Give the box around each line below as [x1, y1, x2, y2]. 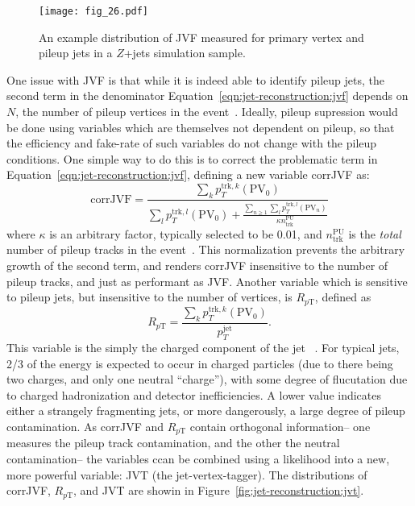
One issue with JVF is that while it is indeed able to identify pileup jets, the [6, 71, 384, 88]
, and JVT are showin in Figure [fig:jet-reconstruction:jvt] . [73, 482, 364, 499]
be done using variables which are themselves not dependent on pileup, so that [6, 118, 395, 135]
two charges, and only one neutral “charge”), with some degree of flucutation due [6, 371, 408, 388]
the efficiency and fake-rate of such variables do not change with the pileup [6, 135, 377, 151]
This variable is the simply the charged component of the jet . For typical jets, [6, 339, 400, 356]
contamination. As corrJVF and [6, 418, 164, 434]
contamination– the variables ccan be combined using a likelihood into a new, [6, 450, 390, 467]
